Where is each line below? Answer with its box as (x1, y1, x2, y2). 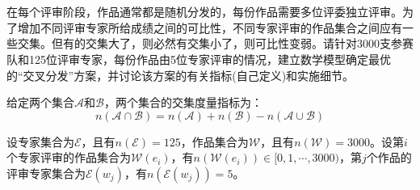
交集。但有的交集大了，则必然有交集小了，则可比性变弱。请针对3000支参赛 (17, 35, 414, 52)
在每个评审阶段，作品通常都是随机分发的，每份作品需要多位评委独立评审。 (6, 3, 402, 20)
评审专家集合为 (6, 164, 86, 181)
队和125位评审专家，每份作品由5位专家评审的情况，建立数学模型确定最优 (6, 50, 391, 67)
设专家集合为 (6, 133, 74, 150)
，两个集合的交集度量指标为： (103, 94, 262, 111)
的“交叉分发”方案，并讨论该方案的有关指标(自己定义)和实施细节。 (6, 66, 355, 83)
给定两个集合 (6, 94, 74, 111)
